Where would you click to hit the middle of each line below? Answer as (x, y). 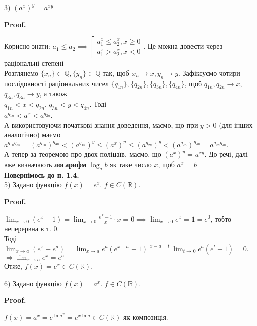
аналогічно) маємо (33, 134)
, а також (53, 94)
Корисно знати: (27, 46)
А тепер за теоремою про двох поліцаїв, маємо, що (83, 154)
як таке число (131, 164)
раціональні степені (34, 63)
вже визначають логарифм (45, 164)
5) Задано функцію (33, 184)
